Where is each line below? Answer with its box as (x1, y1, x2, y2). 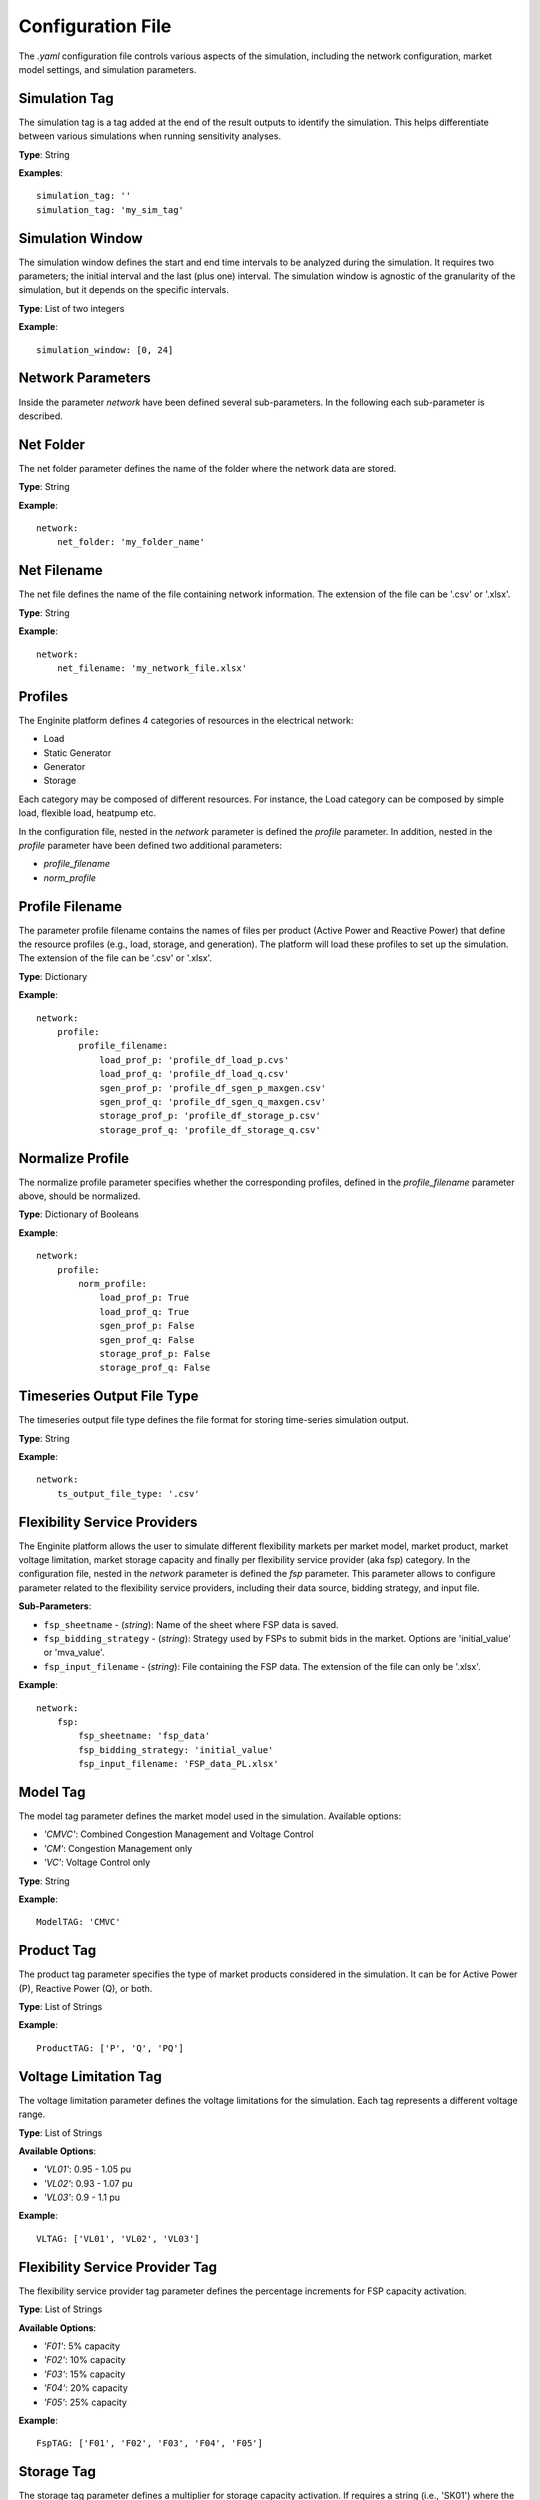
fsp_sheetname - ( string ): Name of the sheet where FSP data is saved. (43, 1618, 339, 1630)
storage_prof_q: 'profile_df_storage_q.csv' (99, 1124, 322, 1135)
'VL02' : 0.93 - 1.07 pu (43, 2177, 134, 2189)
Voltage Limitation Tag (18, 2068, 162, 2085)
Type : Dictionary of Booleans (18, 1208, 140, 1220)
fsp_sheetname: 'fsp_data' (78, 1730, 211, 1742)
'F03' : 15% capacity (43, 2368, 126, 2380)
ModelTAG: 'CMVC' (36, 1916, 121, 1928)
